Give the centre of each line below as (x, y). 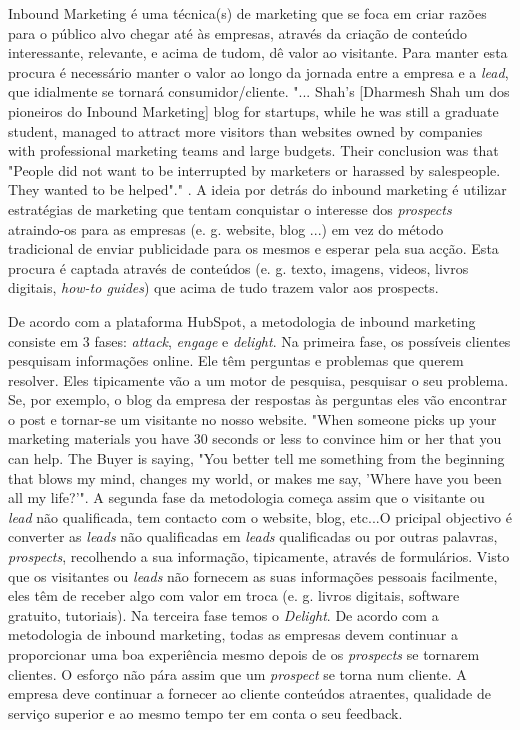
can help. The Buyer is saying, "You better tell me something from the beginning (256, 458)
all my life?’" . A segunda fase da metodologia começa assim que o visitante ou (246, 497)
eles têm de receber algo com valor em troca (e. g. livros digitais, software (234, 595)
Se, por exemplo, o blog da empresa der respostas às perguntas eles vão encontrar (257, 399)
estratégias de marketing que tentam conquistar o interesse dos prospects (230, 208)
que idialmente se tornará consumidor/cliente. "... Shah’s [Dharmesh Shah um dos (259, 91)
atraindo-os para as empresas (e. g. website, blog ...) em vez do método (226, 228)
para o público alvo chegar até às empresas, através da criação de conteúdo (237, 32)
